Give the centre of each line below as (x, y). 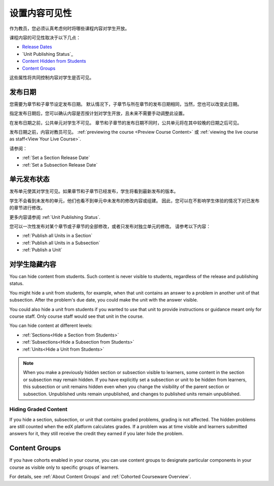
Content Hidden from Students (54, 61)
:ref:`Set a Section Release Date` (56, 158)
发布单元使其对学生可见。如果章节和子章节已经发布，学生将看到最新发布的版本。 (94, 191)
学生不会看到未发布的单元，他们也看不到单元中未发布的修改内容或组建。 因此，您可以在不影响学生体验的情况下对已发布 (134, 201)
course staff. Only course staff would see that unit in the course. (77, 316)
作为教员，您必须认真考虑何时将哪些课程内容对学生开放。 (69, 28)
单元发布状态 (29, 179)
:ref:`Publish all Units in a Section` (57, 236)
